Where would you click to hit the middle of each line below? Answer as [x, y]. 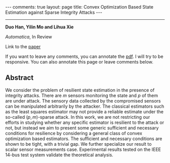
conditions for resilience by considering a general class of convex [74, 133]
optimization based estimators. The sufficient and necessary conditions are [84, 139]
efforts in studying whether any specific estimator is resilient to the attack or [85, 122]
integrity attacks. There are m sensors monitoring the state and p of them [82, 95]
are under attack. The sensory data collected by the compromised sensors [83, 101]
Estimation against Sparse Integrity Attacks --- [54, 12]
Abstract [19, 78]
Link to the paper [23, 46]
